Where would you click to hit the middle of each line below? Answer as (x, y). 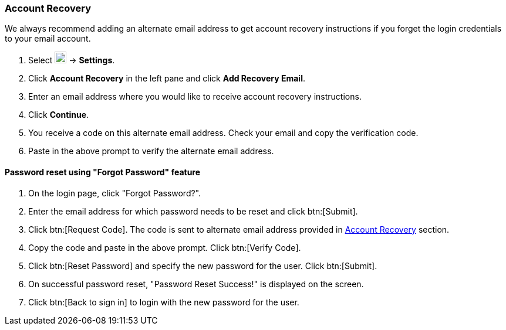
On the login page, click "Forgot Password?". (115, 193)
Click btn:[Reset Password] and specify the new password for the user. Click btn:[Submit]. (203, 266)
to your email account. (48, 39)
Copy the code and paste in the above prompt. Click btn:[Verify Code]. (165, 247)
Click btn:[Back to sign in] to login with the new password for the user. (164, 302)
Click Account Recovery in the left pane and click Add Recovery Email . (167, 79)
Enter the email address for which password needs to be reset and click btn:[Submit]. (193, 211)
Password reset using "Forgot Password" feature (103, 172)
